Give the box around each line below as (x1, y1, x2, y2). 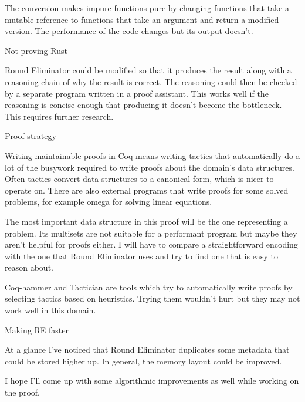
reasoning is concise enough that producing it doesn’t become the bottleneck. (5, 99, 282, 111)
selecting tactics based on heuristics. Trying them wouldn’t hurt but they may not (5, 292, 300, 305)
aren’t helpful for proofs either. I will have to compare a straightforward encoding (5, 238, 298, 251)
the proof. (5, 386, 40, 398)
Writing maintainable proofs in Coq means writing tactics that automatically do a (5, 149, 300, 161)
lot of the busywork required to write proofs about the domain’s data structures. (5, 161, 294, 173)
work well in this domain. (5, 304, 96, 316)
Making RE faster (5, 323, 69, 336)
